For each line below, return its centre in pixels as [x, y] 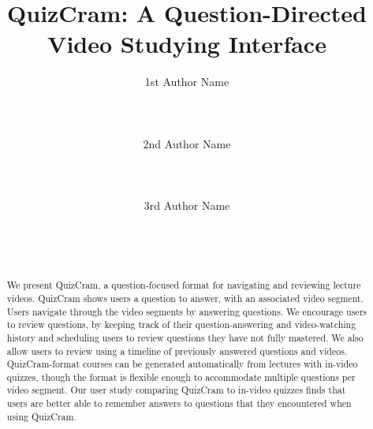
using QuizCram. [41, 416]
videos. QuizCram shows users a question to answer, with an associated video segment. [185, 298]
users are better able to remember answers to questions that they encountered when [179, 403]
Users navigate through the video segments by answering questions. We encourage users [186, 311]
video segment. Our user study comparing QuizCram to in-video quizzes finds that [176, 390]
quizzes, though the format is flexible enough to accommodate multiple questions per [181, 377]
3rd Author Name [187, 205]
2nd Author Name [187, 143]
